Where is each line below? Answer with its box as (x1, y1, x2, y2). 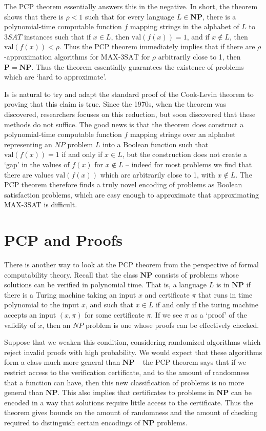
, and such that (85, 299, 133, 310)
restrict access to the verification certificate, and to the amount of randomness (4, 366, 250, 377)
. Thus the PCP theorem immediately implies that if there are (59, 41, 255, 52)
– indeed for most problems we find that (126, 159, 252, 169)
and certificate (145, 289, 190, 300)
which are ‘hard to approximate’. (4, 71, 107, 82)
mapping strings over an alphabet (130, 129, 236, 140)
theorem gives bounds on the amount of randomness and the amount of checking (4, 407, 258, 418)
